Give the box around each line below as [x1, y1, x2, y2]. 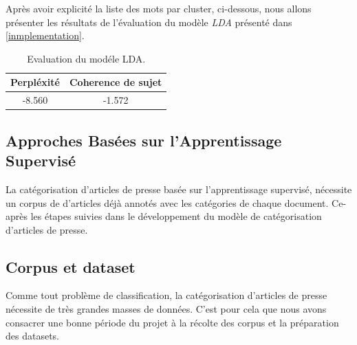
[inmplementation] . [6, 28, 85, 43]
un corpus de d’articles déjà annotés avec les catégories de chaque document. [6, 195, 329, 210]
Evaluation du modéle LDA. [27, 51, 146, 65]
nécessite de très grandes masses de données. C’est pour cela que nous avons [6, 302, 327, 316]
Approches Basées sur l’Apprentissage [6, 129, 282, 151]
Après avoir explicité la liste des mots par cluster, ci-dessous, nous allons [6, 1, 312, 15]
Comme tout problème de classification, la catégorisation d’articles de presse [6, 288, 327, 302]
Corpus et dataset [6, 256, 136, 277]
